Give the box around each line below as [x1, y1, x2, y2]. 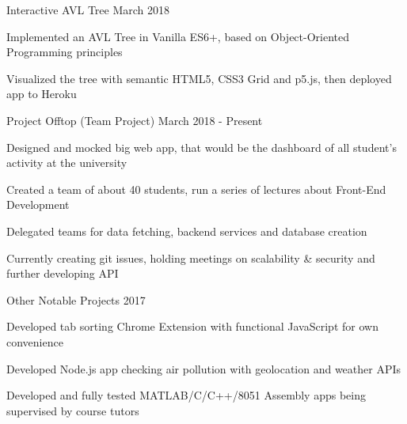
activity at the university [6, 154, 127, 171]
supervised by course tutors [6, 402, 139, 418]
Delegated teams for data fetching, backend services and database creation [6, 222, 367, 239]
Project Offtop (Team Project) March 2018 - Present [6, 112, 263, 128]
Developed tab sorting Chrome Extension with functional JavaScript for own [6, 318, 378, 335]
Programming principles [6, 44, 123, 60]
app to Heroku [6, 85, 77, 102]
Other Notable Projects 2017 [6, 291, 146, 308]
